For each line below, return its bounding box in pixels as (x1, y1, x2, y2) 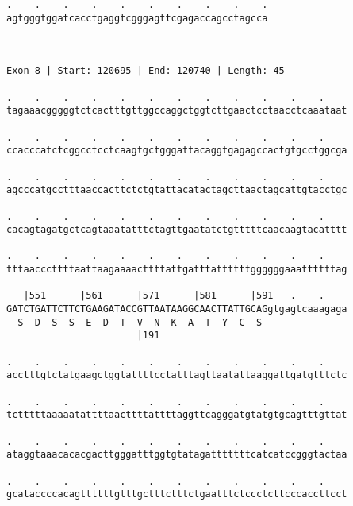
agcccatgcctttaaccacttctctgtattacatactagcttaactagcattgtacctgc (6, 184, 347, 196)
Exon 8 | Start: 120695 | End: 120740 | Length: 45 (6, 65, 285, 77)
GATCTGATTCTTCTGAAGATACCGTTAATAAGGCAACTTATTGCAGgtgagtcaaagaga (6, 303, 347, 315)
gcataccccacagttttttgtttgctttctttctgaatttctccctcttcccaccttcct (6, 489, 347, 500)
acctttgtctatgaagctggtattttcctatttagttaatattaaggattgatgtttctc (6, 369, 347, 381)
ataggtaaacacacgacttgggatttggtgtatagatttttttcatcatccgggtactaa (6, 449, 347, 461)
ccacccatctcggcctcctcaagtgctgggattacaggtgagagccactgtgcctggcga (6, 145, 347, 156)
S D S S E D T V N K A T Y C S (17, 316, 263, 328)
